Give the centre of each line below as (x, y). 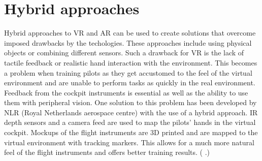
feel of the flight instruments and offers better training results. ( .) (107, 152)
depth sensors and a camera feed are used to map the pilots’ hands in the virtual (130, 122)
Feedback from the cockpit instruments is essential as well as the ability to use (126, 92)
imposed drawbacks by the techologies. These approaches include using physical (128, 42)
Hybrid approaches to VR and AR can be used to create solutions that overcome (130, 33)
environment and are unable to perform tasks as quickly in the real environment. (130, 83)
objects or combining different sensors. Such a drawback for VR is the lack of (124, 53)
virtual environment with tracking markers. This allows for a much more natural (129, 142)
